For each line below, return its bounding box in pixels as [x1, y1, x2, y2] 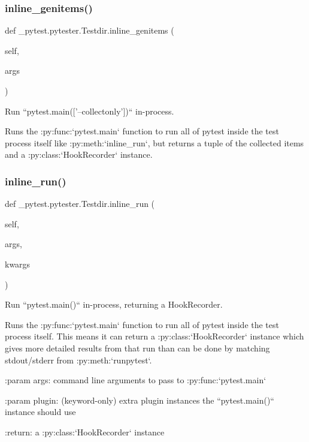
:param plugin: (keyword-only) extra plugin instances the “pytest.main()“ [5, 393, 274, 406]
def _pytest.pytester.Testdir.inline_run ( [5, 197, 155, 210]
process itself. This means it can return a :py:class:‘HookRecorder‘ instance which [5, 330, 304, 342]
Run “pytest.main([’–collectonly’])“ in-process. [5, 104, 174, 117]
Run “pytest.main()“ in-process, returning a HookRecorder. [5, 298, 223, 311]
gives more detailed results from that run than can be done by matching [5, 341, 270, 354]
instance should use [5, 405, 76, 418]
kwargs [5, 257, 31, 270]
